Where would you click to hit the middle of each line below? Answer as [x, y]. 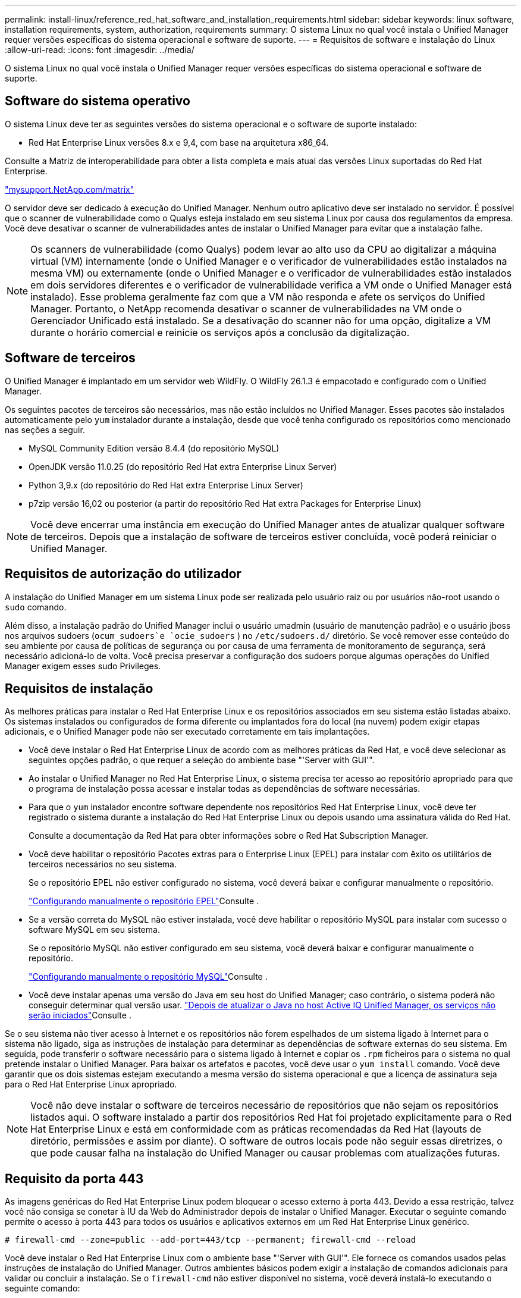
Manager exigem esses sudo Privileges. [83, 666]
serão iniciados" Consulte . [80, 1015]
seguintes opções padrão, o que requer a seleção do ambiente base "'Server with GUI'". [202, 760]
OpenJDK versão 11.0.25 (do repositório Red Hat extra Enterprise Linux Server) [183, 466]
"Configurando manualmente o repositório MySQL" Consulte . [148, 977]
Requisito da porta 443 [74, 1178]
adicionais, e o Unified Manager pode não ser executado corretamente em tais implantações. [187, 732]
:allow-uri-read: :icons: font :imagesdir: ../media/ [100, 50]
